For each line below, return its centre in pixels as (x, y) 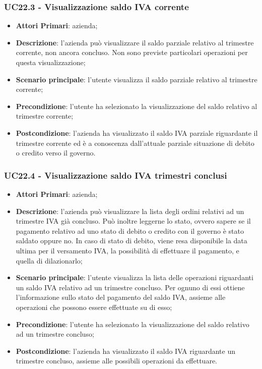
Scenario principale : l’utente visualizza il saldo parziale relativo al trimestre (137, 79)
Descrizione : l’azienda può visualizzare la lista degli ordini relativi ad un (130, 211)
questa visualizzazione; (51, 62)
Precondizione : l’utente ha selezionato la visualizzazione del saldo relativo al (137, 106)
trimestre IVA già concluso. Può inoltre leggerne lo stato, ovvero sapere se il (133, 221)
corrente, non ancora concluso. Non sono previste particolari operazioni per (132, 52)
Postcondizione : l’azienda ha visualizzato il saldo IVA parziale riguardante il (137, 133)
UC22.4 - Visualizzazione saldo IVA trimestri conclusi (116, 175)
